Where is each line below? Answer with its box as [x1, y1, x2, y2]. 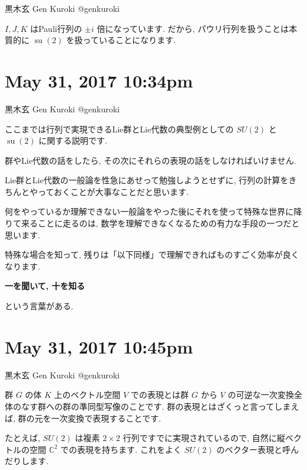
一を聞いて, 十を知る [5, 280, 85, 292]
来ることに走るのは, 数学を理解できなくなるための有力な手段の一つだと [21, 217, 300, 229]
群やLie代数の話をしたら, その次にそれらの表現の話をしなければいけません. [5, 154, 296, 166]
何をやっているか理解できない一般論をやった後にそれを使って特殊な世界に [5, 205, 294, 218]
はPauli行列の [30, 22, 82, 34]
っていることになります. [82, 34, 176, 46]
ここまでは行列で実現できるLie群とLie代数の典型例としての [5, 122, 234, 135]
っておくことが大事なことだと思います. [37, 185, 189, 197]
